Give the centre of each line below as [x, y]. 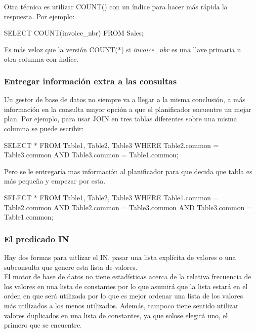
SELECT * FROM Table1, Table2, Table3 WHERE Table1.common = [111, 197]
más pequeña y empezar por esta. [55, 181]
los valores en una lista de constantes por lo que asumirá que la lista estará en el [126, 286]
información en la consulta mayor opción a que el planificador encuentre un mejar [128, 109]
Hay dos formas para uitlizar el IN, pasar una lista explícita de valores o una [120, 257]
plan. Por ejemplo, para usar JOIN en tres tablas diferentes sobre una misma [121, 119]
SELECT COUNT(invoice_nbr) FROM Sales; [74, 33]
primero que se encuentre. [43, 325]
